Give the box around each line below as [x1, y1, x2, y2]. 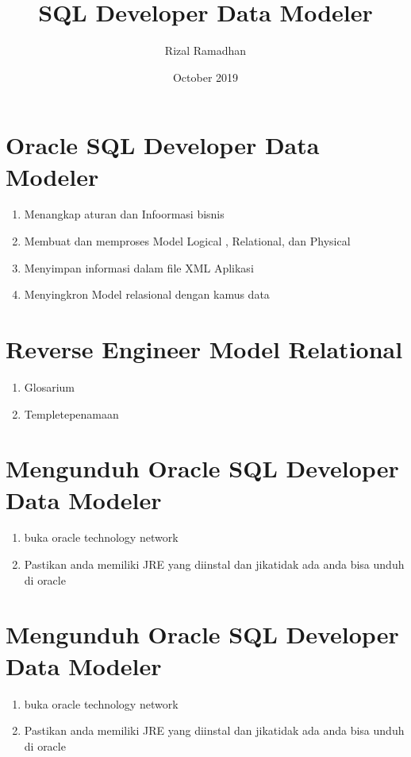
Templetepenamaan [24, 405, 119, 422]
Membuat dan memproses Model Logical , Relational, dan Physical [24, 233, 351, 249]
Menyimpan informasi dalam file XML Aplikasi [24, 259, 254, 276]
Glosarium [24, 378, 75, 395]
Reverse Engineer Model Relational [6, 333, 403, 365]
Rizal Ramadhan [164, 42, 247, 59]
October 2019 [172, 68, 239, 85]
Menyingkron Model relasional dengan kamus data [24, 286, 270, 303]
